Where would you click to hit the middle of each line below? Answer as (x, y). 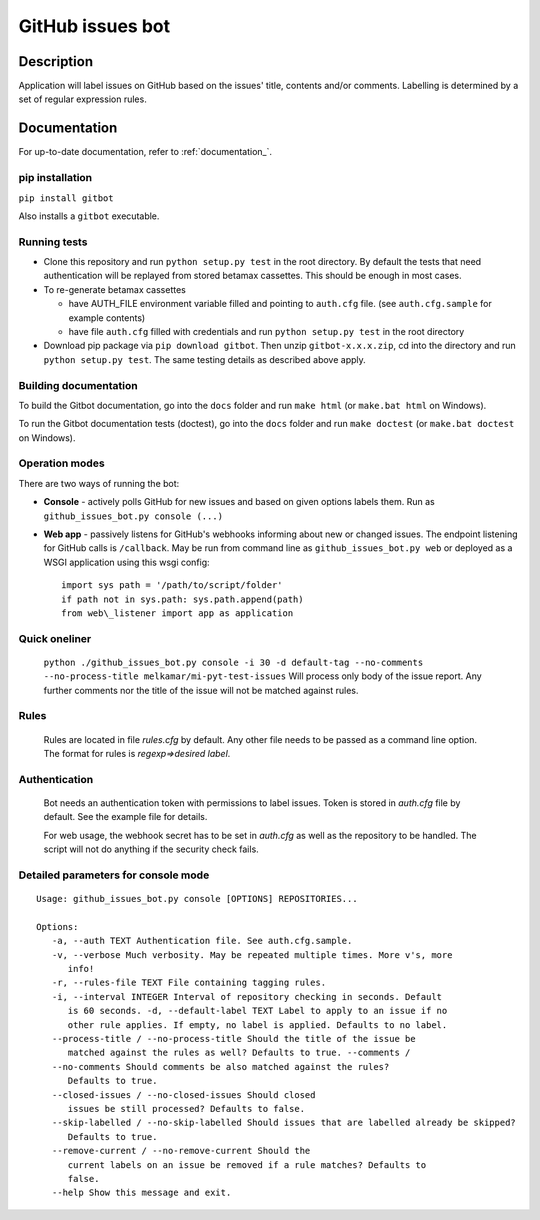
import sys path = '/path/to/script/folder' (172, 585)
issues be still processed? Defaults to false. (186, 1108)
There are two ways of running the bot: (99, 483)
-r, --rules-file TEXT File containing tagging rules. (189, 983)
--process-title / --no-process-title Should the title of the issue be (233, 1039)
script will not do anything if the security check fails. (151, 849)
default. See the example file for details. (125, 817)
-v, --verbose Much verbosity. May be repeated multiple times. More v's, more (252, 954)
